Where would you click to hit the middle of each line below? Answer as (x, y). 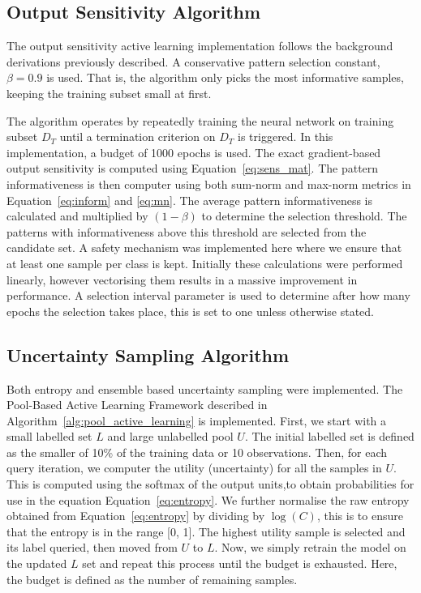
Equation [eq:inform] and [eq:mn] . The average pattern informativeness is (189, 200)
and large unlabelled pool (170, 436)
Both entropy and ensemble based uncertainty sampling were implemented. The (205, 388)
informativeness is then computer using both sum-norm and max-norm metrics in (209, 183)
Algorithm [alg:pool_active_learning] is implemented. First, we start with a (197, 420)
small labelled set (49, 436)
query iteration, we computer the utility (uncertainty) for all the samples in (194, 468)
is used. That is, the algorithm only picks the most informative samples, (225, 77)
